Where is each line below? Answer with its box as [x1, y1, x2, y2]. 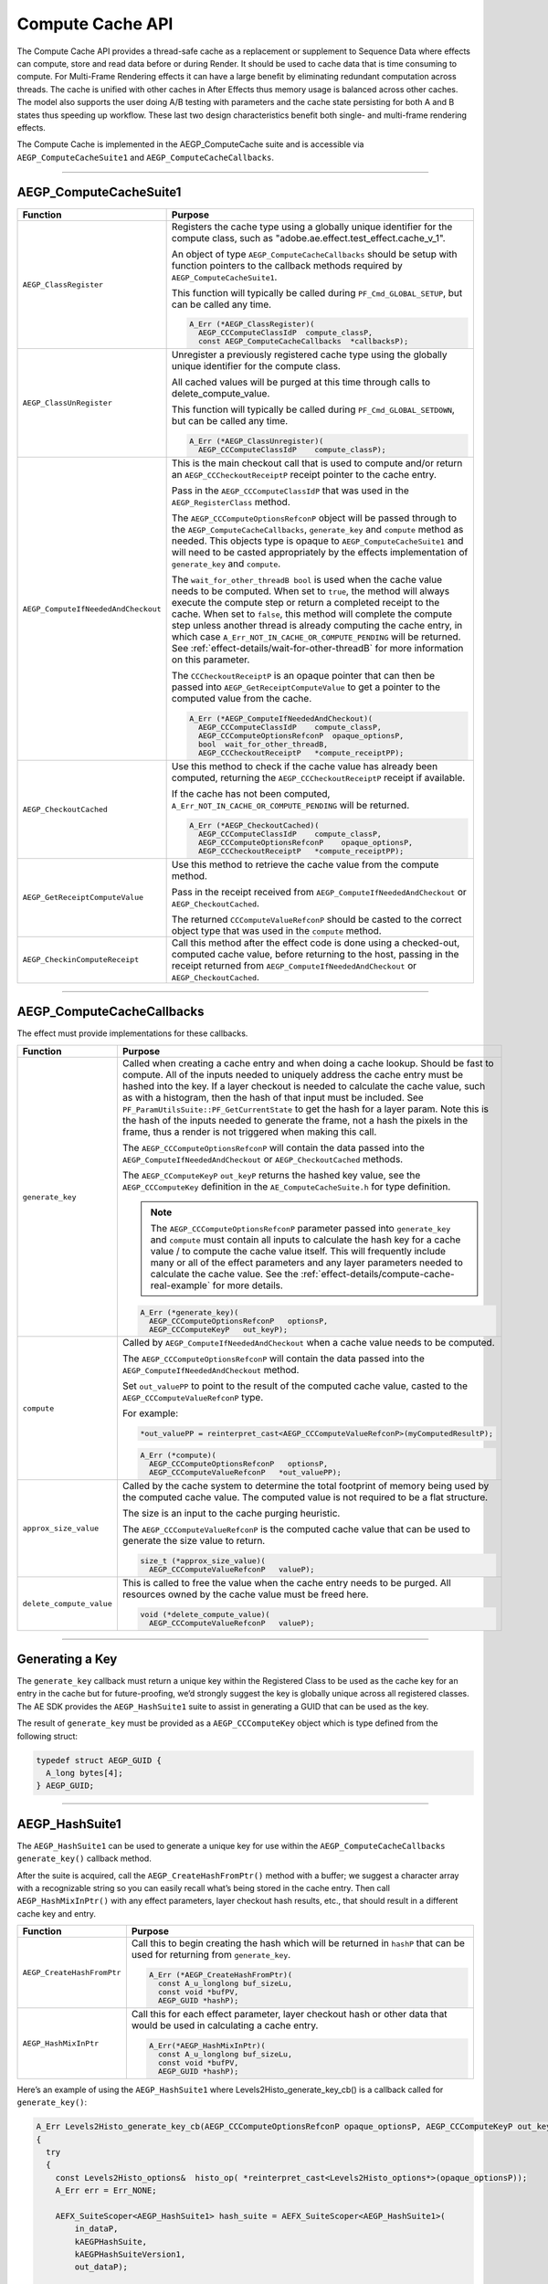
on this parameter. [171, 653, 250, 666]
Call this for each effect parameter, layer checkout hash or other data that [131, 2007, 448, 2020]
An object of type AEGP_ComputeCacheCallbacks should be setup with [171, 248, 458, 260]
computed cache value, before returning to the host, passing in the [171, 947, 459, 960]
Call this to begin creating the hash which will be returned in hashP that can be [131, 1937, 466, 1950]
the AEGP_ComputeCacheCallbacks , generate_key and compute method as [171, 523, 464, 536]
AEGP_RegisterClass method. [171, 496, 291, 509]
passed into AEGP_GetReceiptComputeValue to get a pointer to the [171, 681, 440, 693]
